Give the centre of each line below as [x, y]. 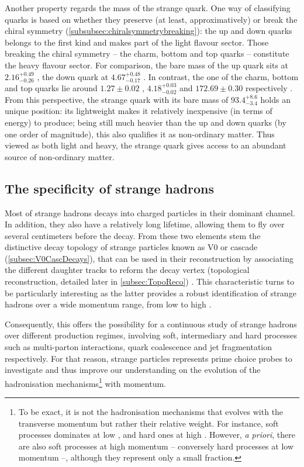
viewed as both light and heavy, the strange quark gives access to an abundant [146, 145]
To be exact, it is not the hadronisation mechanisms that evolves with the [151, 412]
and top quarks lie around [51, 88]
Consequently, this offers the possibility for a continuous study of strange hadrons [151, 324]
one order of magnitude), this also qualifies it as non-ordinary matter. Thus [140, 134]
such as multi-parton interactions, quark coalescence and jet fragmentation [139, 347]
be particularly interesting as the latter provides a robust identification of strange [151, 293]
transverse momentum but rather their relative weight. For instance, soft [148, 423]
